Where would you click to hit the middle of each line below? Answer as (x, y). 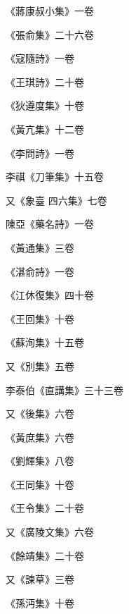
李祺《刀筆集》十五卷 (55, 177)
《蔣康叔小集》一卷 (50, 11)
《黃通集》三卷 (40, 247)
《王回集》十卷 (40, 318)
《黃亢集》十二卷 (45, 129)
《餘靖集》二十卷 (45, 555)
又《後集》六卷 (40, 413)
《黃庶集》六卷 (40, 437)
